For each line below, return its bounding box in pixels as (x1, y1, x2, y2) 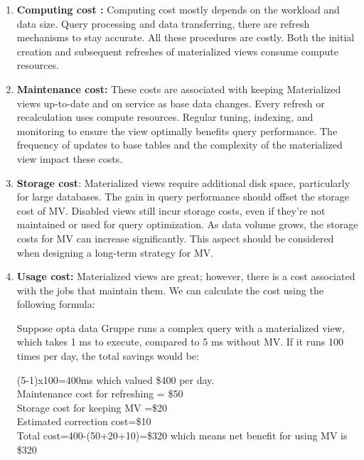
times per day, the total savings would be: (16, 348, 199, 363)
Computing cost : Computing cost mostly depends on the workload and (16, 2, 340, 16)
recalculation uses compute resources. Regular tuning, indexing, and (16, 109, 314, 124)
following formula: (16, 296, 95, 311)
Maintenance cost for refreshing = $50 (16, 386, 183, 401)
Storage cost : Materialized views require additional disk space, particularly (16, 175, 350, 190)
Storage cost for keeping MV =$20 (16, 400, 168, 414)
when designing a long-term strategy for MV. (16, 245, 214, 260)
